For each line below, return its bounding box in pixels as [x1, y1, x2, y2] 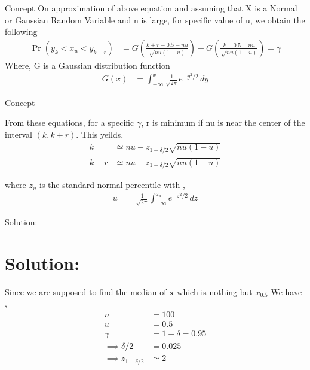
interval [5, 128, 32, 140]
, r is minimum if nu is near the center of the [141, 116, 305, 129]
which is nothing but [177, 285, 253, 298]
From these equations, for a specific [5, 116, 134, 129]
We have [271, 285, 302, 298]
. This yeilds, [76, 128, 124, 140]
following [5, 25, 38, 38]
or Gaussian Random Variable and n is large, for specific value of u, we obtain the [5, 13, 305, 26]
